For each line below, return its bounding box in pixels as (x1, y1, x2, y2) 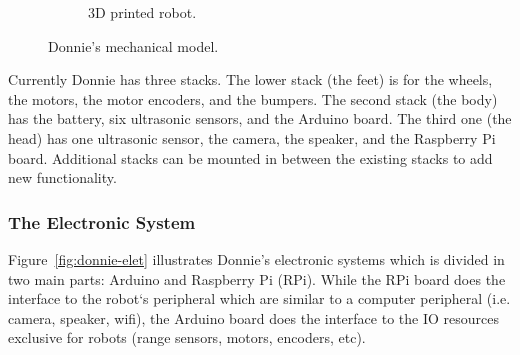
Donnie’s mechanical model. (48, 35, 219, 56)
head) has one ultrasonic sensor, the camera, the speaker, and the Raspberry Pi (8, 127, 496, 148)
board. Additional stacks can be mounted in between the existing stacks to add (8, 147, 493, 168)
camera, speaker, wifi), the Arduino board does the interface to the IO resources (8, 307, 499, 328)
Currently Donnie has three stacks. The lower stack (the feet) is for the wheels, (8, 69, 493, 90)
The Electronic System (8, 209, 196, 234)
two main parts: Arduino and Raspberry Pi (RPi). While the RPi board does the (8, 268, 506, 289)
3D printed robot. (88, 2, 197, 22)
